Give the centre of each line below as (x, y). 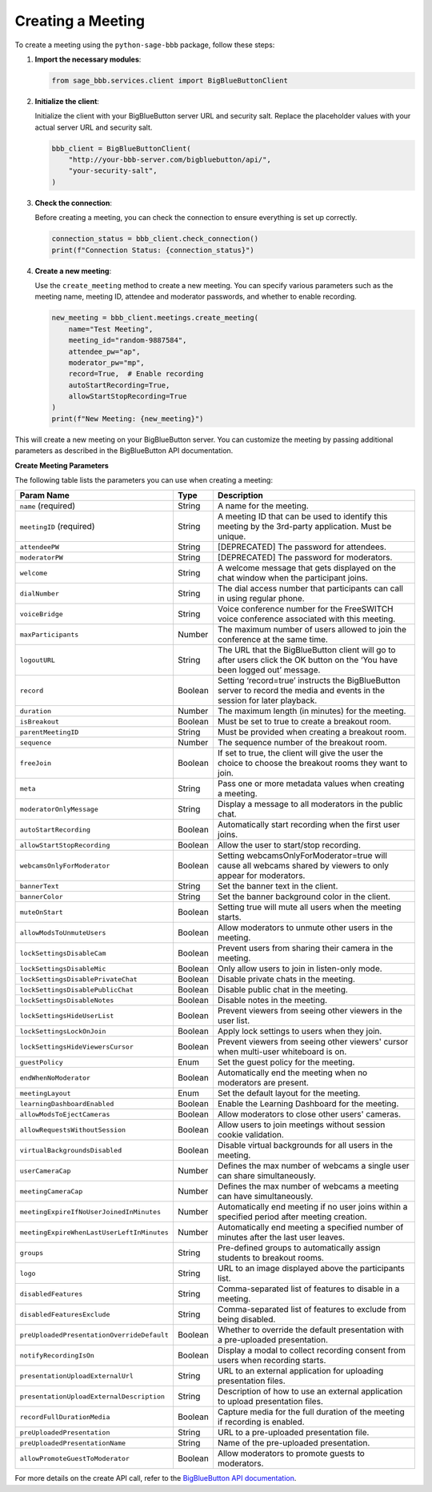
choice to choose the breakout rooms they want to (312, 763)
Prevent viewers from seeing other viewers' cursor (312, 1042)
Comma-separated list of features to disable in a (308, 1289)
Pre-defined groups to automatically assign (299, 1248)
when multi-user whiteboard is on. (282, 1052)
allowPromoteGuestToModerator (74, 1458)
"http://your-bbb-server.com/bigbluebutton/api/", (170, 160)
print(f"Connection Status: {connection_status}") (153, 250)
